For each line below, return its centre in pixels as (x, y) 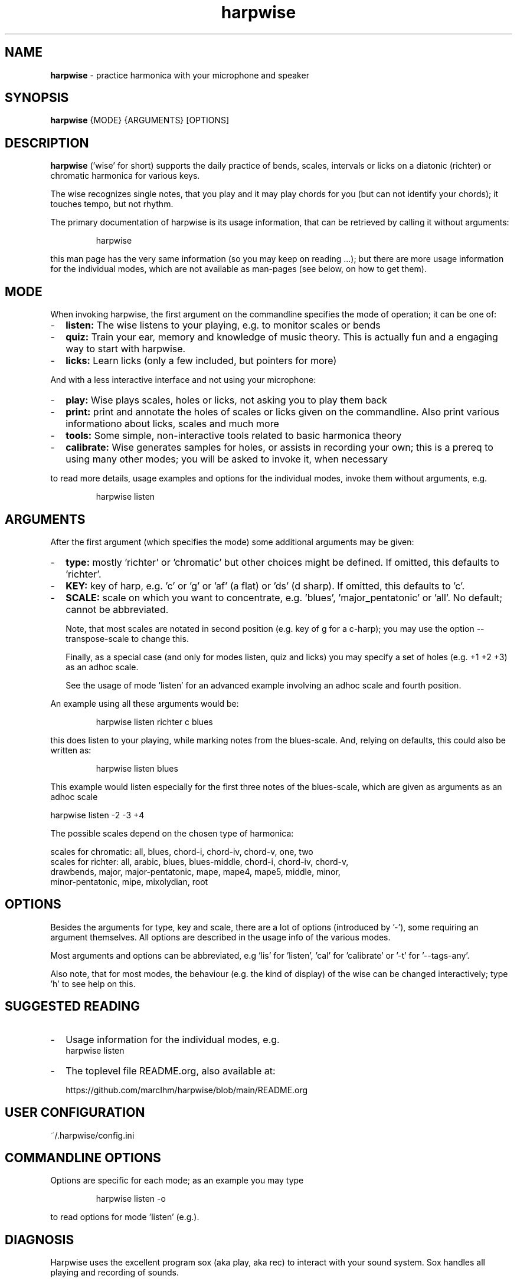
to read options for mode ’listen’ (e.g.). (125, 1217)
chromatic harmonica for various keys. (125, 176)
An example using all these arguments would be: (145, 703)
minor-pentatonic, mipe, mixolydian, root (129, 881)
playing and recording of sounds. (114, 1273)
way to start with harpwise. (126, 349)
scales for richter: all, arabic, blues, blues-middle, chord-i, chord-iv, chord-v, (199, 861)
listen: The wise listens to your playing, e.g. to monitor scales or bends (223, 325)
